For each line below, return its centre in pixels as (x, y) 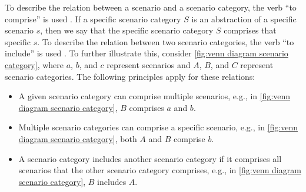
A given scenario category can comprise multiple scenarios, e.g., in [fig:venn (154, 96)
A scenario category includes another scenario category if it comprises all (150, 158)
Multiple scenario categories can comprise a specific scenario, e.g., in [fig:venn (158, 127)
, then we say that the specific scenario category (127, 30)
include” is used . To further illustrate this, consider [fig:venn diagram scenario (147, 53)
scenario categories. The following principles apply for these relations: (130, 76)
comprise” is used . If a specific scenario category (93, 18)
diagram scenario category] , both (78, 138)
